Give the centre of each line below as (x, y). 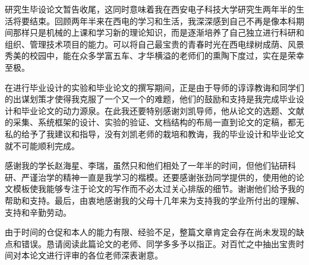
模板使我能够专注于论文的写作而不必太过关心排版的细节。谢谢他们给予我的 (158, 189)
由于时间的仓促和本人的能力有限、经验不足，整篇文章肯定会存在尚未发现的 (150, 232)
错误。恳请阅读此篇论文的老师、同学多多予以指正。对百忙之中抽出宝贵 (158, 243)
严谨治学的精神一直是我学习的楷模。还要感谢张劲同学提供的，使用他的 (158, 177)
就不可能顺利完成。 (42, 145)
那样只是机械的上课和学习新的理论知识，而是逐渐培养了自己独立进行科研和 (158, 32)
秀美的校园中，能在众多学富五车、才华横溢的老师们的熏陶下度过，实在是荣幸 (154, 56)
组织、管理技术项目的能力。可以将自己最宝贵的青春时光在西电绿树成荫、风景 (154, 44)
